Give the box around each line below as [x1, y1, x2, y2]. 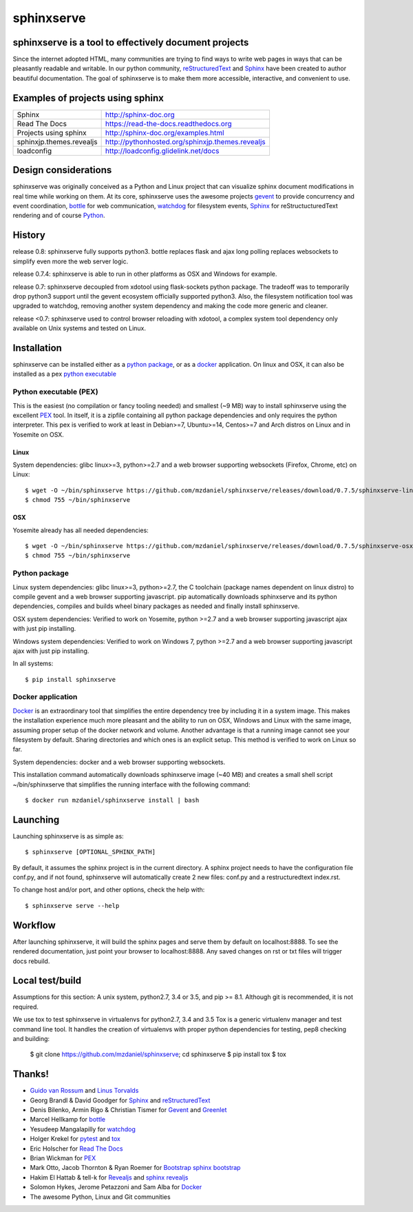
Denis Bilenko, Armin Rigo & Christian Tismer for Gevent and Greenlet [30, 1106, 227, 1114]
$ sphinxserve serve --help [25, 902, 120, 909]
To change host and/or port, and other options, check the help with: [12, 886, 205, 894]
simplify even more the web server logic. [12, 257, 129, 265]
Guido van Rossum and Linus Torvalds [30, 1087, 139, 1095]
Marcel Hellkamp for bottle [30, 1115, 106, 1124]
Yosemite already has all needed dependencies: [12, 526, 149, 534]
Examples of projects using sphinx [12, 92, 165, 103]
